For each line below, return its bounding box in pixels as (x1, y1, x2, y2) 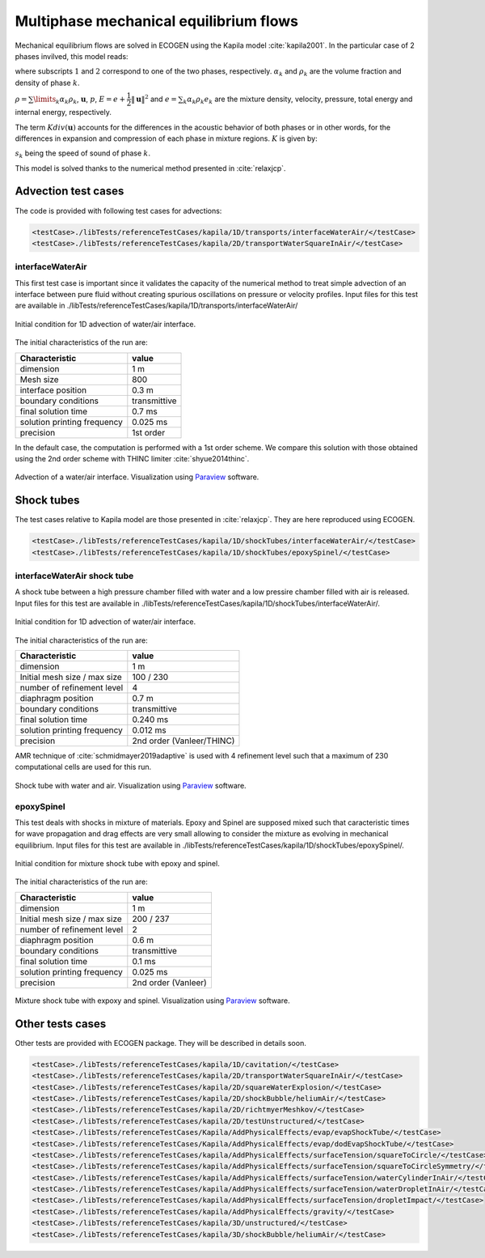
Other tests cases (15, 1017, 107, 1031)
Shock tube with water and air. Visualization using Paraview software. (15, 780, 247, 790)
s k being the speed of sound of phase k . (15, 148, 151, 160)
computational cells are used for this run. (15, 762, 152, 772)
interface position (19, 385, 87, 396)
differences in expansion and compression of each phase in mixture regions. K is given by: (15, 134, 318, 143)
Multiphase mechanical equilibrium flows (15, 12, 299, 30)
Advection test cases (15, 185, 124, 198)
